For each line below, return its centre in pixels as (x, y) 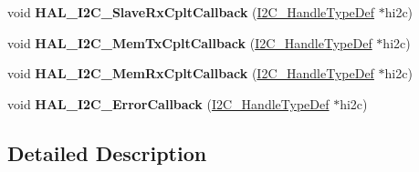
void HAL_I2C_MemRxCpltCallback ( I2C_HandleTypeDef (191, 73)
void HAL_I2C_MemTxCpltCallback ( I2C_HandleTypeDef (190, 42)
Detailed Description (107, 152)
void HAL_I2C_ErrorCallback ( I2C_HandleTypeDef (168, 103)
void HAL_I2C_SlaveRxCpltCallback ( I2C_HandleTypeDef (191, 12)
